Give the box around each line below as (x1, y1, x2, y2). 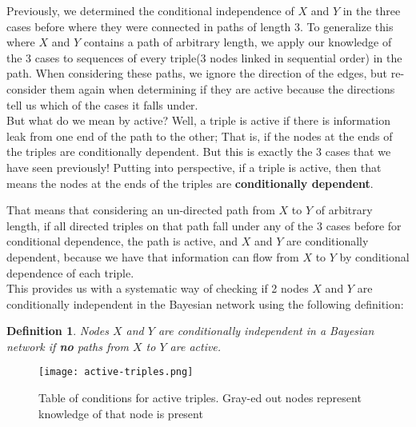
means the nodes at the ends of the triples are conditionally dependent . (6, 174, 374, 191)
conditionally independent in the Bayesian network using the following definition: (6, 295, 404, 312)
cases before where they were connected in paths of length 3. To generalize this (6, 18, 394, 34)
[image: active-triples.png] (38, 366, 194, 378)
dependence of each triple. (6, 264, 134, 281)
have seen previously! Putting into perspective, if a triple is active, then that (6, 158, 382, 175)
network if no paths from (6, 337, 129, 354)
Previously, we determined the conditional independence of (6, 2, 294, 18)
